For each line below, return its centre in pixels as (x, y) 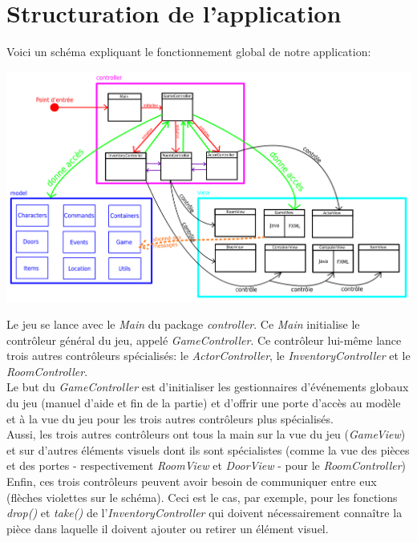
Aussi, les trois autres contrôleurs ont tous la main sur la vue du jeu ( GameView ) (206, 434)
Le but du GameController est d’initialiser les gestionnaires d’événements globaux (208, 387)
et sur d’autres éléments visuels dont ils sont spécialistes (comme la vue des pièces (208, 449)
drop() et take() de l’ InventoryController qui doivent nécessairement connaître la (204, 513)
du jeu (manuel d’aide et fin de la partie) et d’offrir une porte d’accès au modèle (204, 402)
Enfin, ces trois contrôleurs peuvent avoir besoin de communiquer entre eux (192, 481)
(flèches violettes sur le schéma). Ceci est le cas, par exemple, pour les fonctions (202, 497)
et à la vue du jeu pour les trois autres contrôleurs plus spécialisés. (170, 418)
